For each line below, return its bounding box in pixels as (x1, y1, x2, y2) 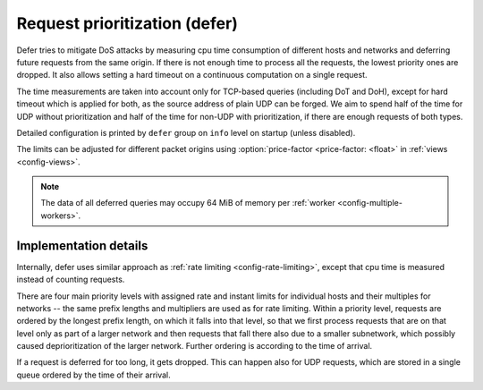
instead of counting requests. (16, 274, 125, 285)
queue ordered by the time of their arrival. (16, 369, 172, 380)
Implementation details (16, 238, 148, 253)
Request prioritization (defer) (16, 13, 239, 33)
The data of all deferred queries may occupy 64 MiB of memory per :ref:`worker (40, 198, 335, 208)
